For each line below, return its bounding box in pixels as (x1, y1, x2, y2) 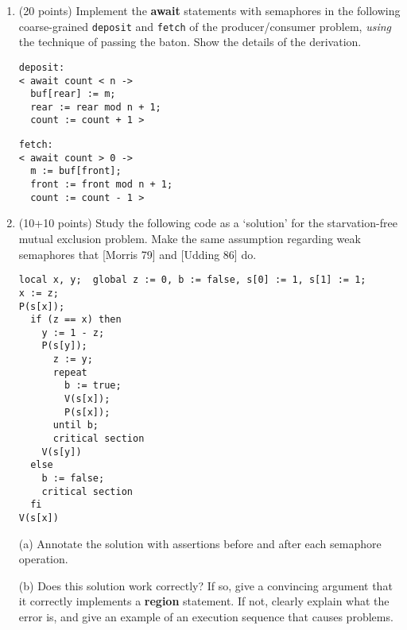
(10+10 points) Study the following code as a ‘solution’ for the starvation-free (18, 215, 397, 231)
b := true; (64, 380, 122, 392)
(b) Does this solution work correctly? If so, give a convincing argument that (18, 577, 393, 593)
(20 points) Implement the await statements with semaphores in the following (18, 2, 401, 18)
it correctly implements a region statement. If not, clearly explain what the (18, 593, 390, 609)
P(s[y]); (41, 340, 87, 352)
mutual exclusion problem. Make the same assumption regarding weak (18, 230, 361, 246)
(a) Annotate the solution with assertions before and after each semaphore (18, 535, 382, 551)
